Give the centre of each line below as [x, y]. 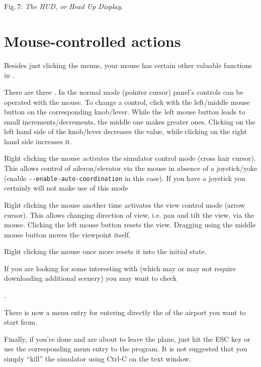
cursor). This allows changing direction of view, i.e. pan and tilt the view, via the [129, 215]
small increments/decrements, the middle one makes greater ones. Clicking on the [130, 121]
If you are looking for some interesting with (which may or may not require [120, 268]
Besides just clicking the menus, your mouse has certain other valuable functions [128, 65]
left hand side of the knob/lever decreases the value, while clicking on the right [125, 131]
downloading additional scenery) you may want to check [91, 278]
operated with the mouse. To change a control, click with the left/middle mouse [127, 102]
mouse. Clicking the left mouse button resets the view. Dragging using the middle [130, 225]
